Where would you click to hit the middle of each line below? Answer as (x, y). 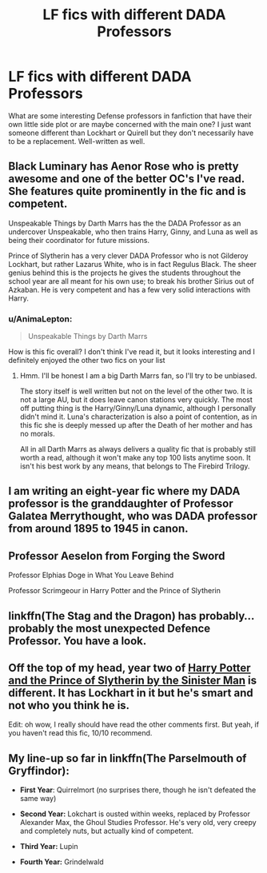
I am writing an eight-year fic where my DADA (124, 491)
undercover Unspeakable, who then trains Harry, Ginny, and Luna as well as (133, 231)
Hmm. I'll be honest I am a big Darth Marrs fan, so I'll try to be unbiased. (138, 376)
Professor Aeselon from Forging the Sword (117, 556)
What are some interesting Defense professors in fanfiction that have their (130, 116)
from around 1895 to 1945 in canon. (99, 529)
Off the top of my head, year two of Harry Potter (130, 668)
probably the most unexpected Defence (110, 628)
